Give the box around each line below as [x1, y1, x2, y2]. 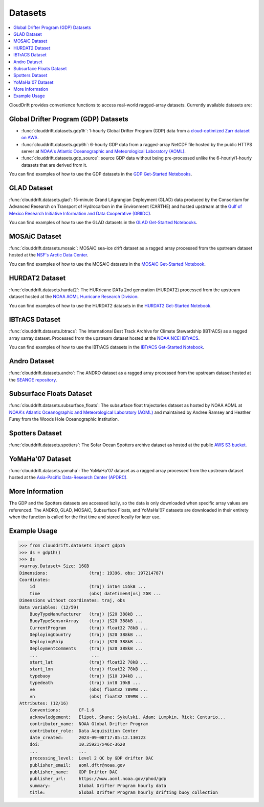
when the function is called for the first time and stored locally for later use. [9, 514, 161, 520]
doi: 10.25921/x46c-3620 [29, 742, 126, 747]
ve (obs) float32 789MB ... [29, 687, 149, 692]
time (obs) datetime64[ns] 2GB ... [29, 591, 161, 596]
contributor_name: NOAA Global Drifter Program [29, 721, 149, 727]
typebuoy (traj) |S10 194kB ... [29, 673, 144, 679]
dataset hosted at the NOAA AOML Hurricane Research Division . [9, 294, 139, 300]
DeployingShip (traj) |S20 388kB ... [29, 639, 144, 644]
